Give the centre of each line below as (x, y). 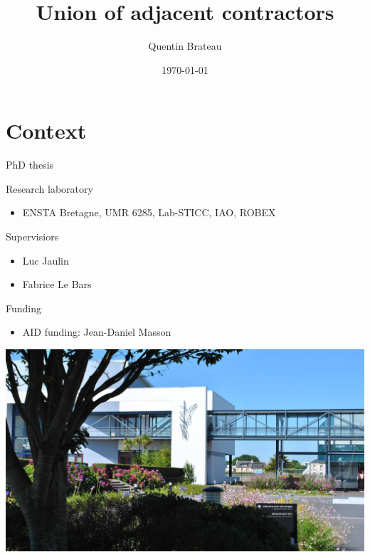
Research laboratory (49, 188)
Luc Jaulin (46, 260)
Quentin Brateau (185, 46)
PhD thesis (30, 165)
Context (46, 131)
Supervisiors (32, 237)
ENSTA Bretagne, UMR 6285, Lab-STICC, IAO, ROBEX (149, 212)
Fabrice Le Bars (57, 284)
